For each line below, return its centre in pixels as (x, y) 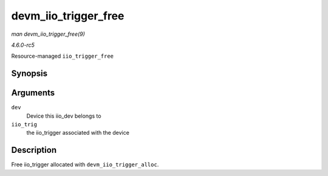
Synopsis (29, 74)
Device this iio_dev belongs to (64, 116)
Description (34, 150)
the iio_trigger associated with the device (78, 133)
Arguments (33, 93)
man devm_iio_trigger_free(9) (48, 34)
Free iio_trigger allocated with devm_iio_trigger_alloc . (85, 164)
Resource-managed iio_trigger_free (63, 56)
